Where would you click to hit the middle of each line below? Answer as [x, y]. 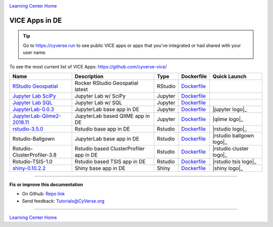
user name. [35, 53]
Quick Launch [230, 76]
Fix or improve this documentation [46, 184]
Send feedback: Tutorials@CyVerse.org [63, 201]
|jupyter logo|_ [230, 109]
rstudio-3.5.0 [28, 129]
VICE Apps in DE [36, 20]
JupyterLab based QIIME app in [112, 116]
